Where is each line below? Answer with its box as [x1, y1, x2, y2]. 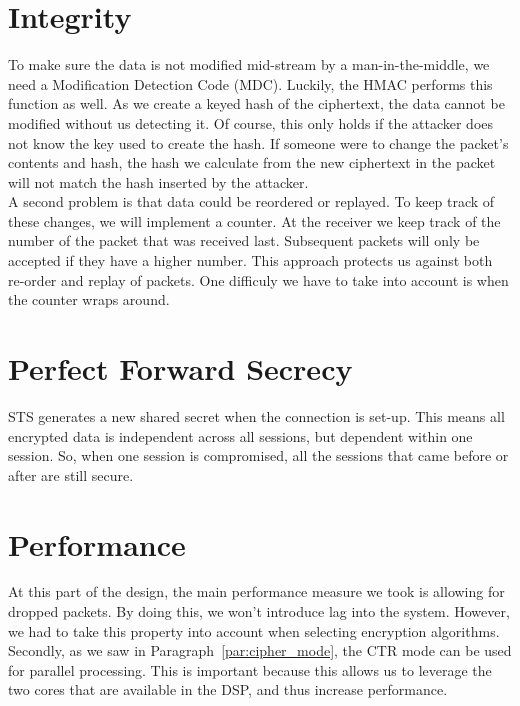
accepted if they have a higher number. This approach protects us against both [8, 250, 493, 271]
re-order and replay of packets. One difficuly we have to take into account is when [8, 269, 509, 290]
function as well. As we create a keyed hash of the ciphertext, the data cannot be [8, 93, 505, 114]
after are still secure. [8, 464, 134, 485]
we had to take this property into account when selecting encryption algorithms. [8, 620, 500, 641]
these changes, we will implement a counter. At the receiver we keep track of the [8, 210, 501, 231]
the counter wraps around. [8, 289, 170, 310]
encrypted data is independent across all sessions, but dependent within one [8, 425, 473, 446]
